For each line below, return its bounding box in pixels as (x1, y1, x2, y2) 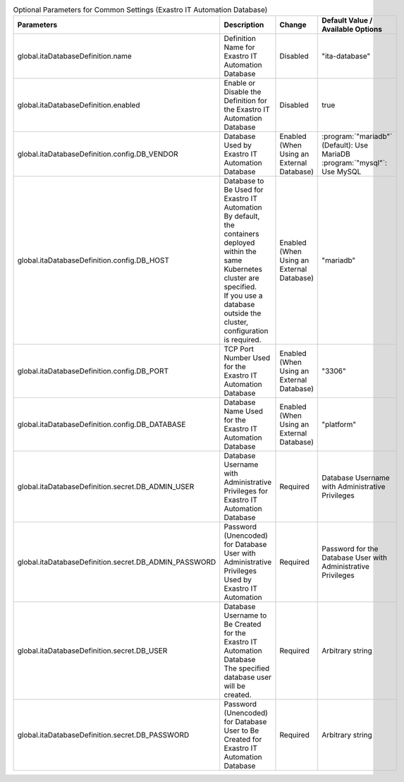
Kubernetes (224, 265, 262, 275)
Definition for (224, 96, 267, 106)
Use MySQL (322, 167, 362, 176)
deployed (224, 238, 255, 248)
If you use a (224, 291, 263, 301)
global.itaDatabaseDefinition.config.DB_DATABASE (17, 420, 186, 430)
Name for (224, 42, 255, 52)
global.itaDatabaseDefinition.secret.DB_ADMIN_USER (17, 482, 195, 492)
